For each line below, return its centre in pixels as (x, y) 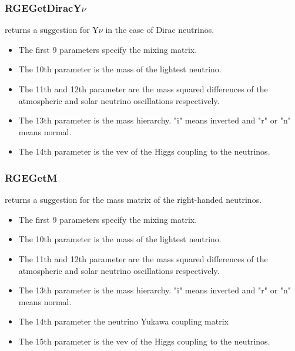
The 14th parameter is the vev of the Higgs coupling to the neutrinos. (144, 151)
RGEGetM (31, 177)
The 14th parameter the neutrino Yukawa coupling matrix (123, 321)
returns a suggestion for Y (52, 30)
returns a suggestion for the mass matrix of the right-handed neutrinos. (133, 200)
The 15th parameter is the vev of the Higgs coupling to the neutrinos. (144, 341)
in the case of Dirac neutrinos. (160, 30)
